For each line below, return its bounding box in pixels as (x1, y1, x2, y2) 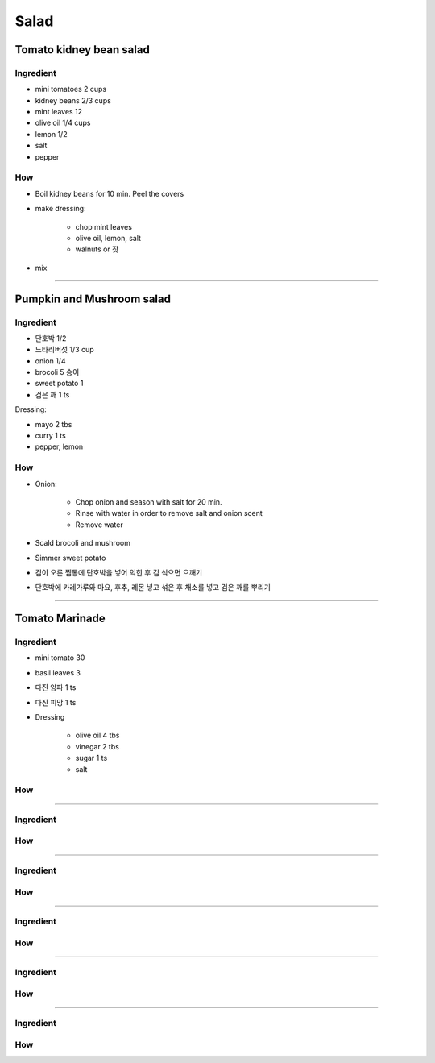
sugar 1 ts (75, 754, 108, 763)
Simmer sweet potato (35, 553, 106, 563)
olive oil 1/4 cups (35, 118, 91, 128)
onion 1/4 (35, 355, 66, 366)
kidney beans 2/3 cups (35, 95, 112, 105)
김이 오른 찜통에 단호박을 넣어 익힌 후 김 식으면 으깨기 (35, 567, 203, 577)
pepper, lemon (35, 442, 84, 451)
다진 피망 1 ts (35, 697, 77, 707)
